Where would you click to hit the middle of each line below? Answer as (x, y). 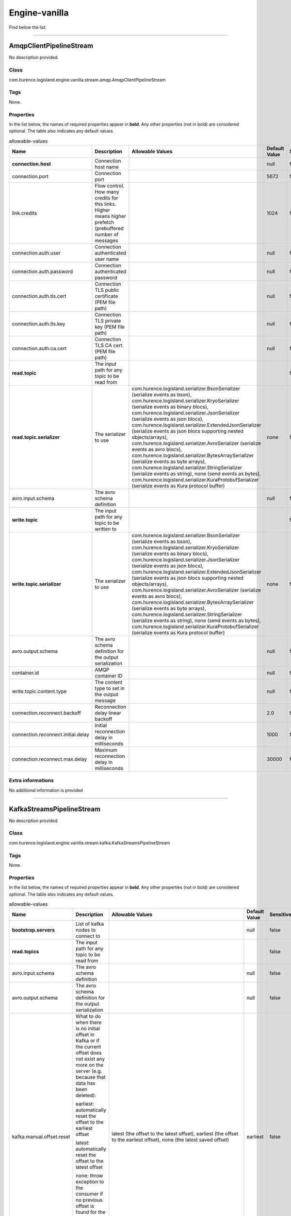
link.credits (24, 213)
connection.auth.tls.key (39, 324)
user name (107, 259)
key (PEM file (110, 327)
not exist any (90, 1059)
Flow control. (110, 186)
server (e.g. (89, 1071)
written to (106, 529)
